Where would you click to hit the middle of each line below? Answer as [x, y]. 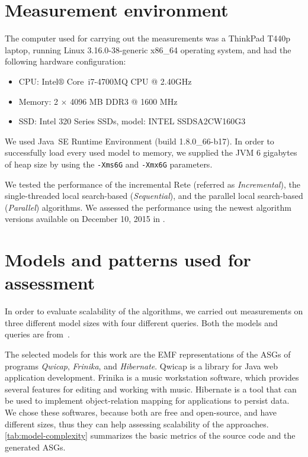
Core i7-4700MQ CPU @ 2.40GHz [129, 81]
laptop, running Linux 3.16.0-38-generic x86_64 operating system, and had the [148, 49]
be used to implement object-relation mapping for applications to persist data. [147, 400]
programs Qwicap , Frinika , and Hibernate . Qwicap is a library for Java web [141, 366]
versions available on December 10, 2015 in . [85, 219]
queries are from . [37, 334]
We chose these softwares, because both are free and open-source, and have [141, 412]
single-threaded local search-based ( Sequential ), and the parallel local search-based [154, 196]
